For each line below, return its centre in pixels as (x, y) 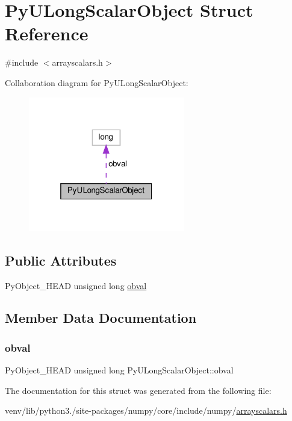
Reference (47, 33)
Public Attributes (61, 260)
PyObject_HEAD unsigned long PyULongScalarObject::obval (119, 370)
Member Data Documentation (101, 318)
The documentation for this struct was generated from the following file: (138, 390)
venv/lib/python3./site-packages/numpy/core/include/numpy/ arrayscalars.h (146, 410)
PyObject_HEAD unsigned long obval (76, 285)
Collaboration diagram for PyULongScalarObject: (97, 82)
